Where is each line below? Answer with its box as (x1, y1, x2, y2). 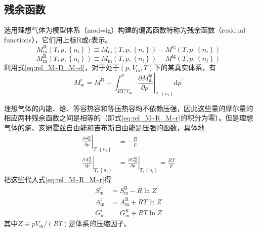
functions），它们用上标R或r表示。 (4, 34, 112, 44)
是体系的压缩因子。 (68, 218, 131, 228)
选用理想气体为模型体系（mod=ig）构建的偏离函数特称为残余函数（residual (4, 25, 246, 35)
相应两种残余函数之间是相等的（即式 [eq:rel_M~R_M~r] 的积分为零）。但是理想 (4, 113, 253, 123)
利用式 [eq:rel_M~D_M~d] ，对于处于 (4, 62, 120, 73)
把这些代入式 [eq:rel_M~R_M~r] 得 (4, 174, 111, 185)
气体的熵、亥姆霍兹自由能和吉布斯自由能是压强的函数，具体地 (4, 122, 205, 133)
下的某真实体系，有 (153, 62, 216, 73)
